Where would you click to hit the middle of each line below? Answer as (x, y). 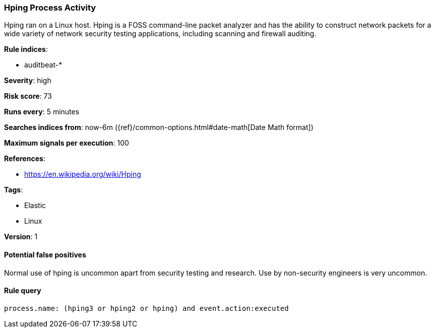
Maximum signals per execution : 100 (67, 143)
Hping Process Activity (50, 8)
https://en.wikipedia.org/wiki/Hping (83, 174)
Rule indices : (26, 49)
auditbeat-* (43, 65)
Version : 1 (21, 237)
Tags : (14, 190)
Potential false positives (45, 254)
